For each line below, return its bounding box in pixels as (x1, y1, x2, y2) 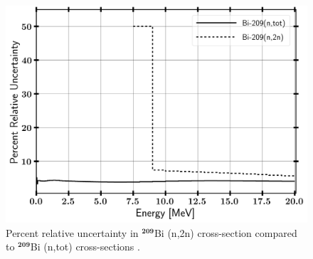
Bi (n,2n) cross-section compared (154, 225, 297, 240)
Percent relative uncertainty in (6, 225, 139, 240)
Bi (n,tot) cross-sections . (30, 239, 140, 254)
